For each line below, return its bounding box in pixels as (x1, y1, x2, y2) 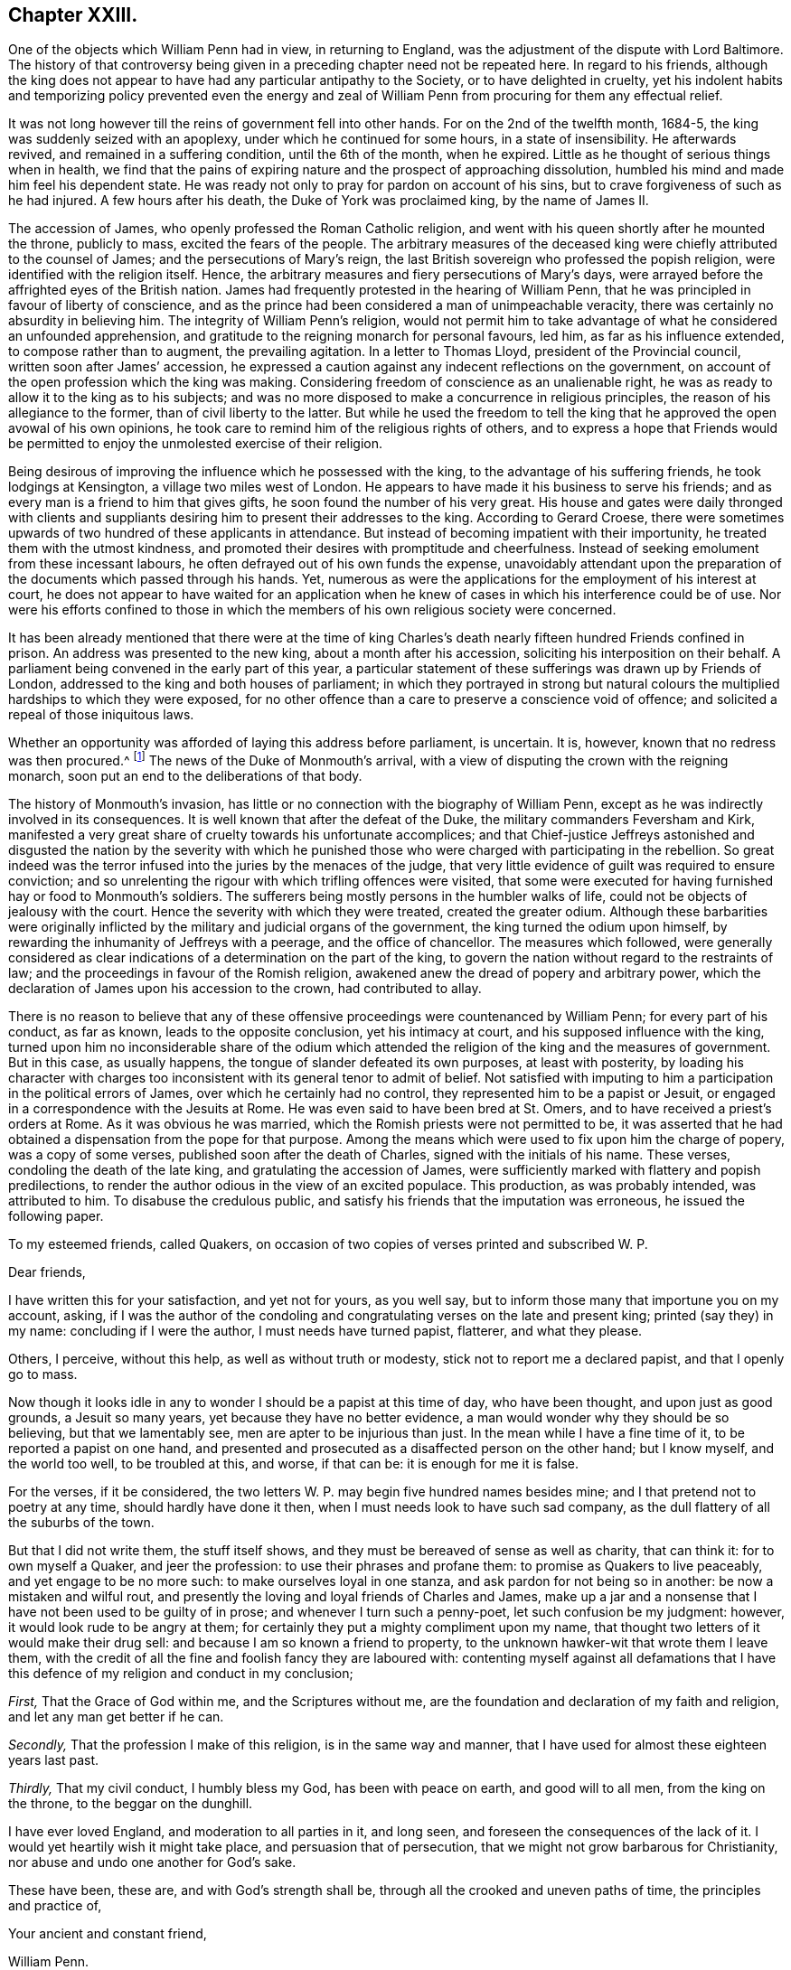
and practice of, (8, 1898, 102, 1914)
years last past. (8, 1752, 99, 1768)
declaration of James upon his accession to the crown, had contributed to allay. (8, 980, 482, 997)
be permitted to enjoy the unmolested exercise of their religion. (8, 436, 383, 452)
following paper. (8, 1208, 104, 1224)
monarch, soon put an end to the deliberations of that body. (8, 768, 363, 784)
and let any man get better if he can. (8, 1709, 224, 1725)
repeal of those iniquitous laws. (8, 707, 194, 723)
